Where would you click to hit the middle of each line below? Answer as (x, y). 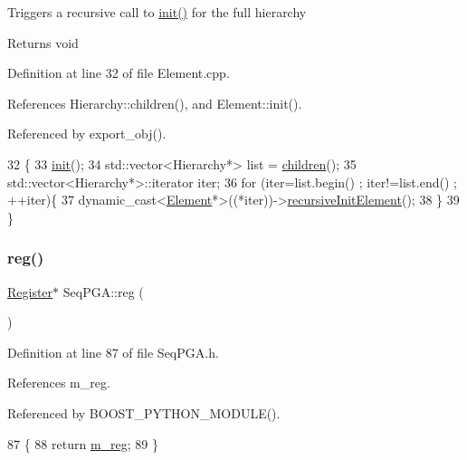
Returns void (43, 42)
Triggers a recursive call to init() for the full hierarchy (157, 12)
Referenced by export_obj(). (87, 134)
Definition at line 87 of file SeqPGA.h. (113, 352)
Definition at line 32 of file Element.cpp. (119, 73)
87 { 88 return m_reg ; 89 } (83, 443)
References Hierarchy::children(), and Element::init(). (155, 103)
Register (30, 291)
